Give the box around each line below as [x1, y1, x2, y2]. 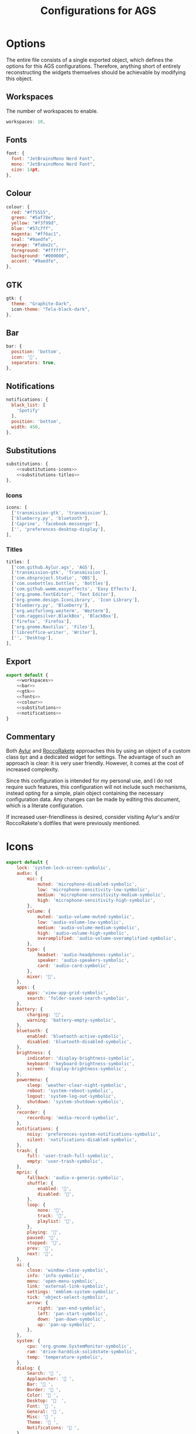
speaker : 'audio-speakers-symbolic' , [37, 957, 130, 963]
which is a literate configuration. [6, 802, 84, 809]
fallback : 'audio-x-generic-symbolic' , [27, 1174, 125, 1181]
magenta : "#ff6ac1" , [11, 231, 61, 237]
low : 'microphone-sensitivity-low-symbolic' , [37, 887, 150, 892]
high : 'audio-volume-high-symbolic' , [37, 930, 130, 936]
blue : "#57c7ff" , [11, 226, 54, 232]
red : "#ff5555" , [11, 209, 51, 215]
